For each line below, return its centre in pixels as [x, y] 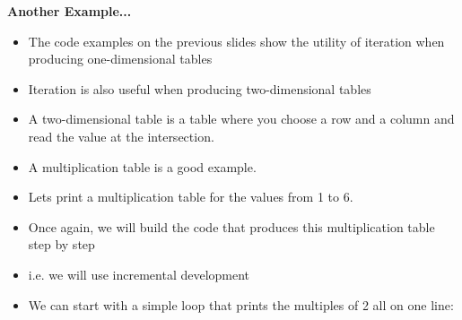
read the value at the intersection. [121, 136]
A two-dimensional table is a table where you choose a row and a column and [241, 119]
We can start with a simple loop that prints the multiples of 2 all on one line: [241, 304]
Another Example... [70, 11]
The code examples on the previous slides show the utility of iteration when [236, 41]
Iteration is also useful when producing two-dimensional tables [200, 88]
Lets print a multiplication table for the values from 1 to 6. [191, 197]
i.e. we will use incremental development [139, 274]
